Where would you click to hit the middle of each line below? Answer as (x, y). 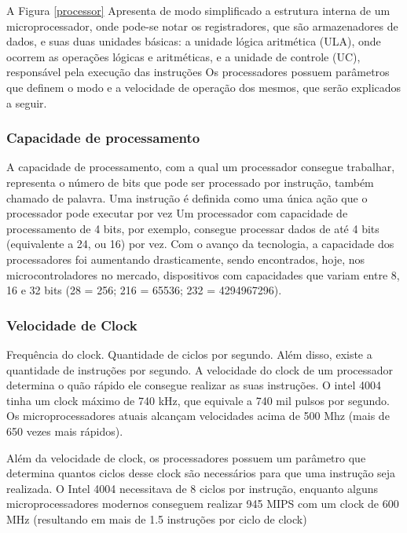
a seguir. (27, 102)
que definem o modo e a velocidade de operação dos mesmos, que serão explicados (204, 87)
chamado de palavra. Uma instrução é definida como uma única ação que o (187, 197)
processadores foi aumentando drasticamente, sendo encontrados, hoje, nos (186, 259)
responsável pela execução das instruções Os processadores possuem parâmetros (198, 72)
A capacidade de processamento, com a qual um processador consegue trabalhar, (201, 167)
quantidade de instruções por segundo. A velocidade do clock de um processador (200, 369)
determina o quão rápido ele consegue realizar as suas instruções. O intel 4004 (194, 385)
